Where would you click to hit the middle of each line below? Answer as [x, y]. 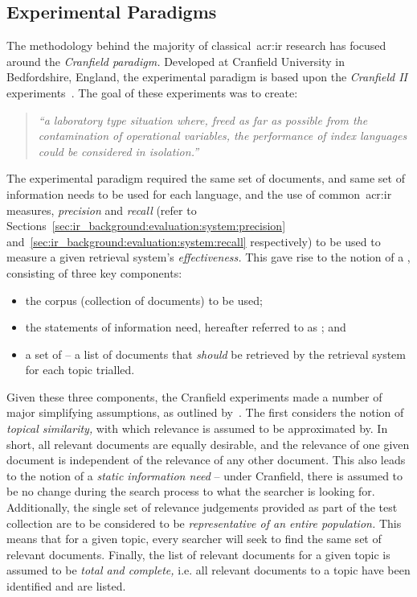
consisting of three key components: [94, 272]
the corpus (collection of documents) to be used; [144, 300]
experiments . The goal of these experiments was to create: [152, 92]
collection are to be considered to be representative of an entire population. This [204, 523]
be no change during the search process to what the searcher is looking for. [191, 491]
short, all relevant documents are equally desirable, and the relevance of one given [208, 444]
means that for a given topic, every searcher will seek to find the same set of [194, 539]
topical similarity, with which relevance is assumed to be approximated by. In [197, 428]
